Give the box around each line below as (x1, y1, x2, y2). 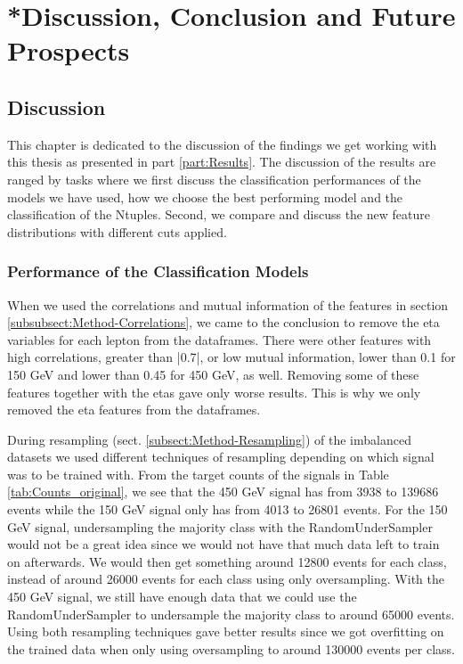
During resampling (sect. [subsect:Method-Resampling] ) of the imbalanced (7, 430, 411, 448)
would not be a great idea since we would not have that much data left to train (7, 535, 440, 553)
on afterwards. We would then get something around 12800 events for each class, (7, 552, 447, 570)
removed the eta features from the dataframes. (7, 400, 261, 419)
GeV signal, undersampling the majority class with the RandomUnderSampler (7, 517, 433, 536)
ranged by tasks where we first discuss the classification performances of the (7, 169, 421, 188)
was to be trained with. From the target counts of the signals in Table (7, 464, 389, 483)
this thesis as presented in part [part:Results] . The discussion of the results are (7, 152, 436, 171)
